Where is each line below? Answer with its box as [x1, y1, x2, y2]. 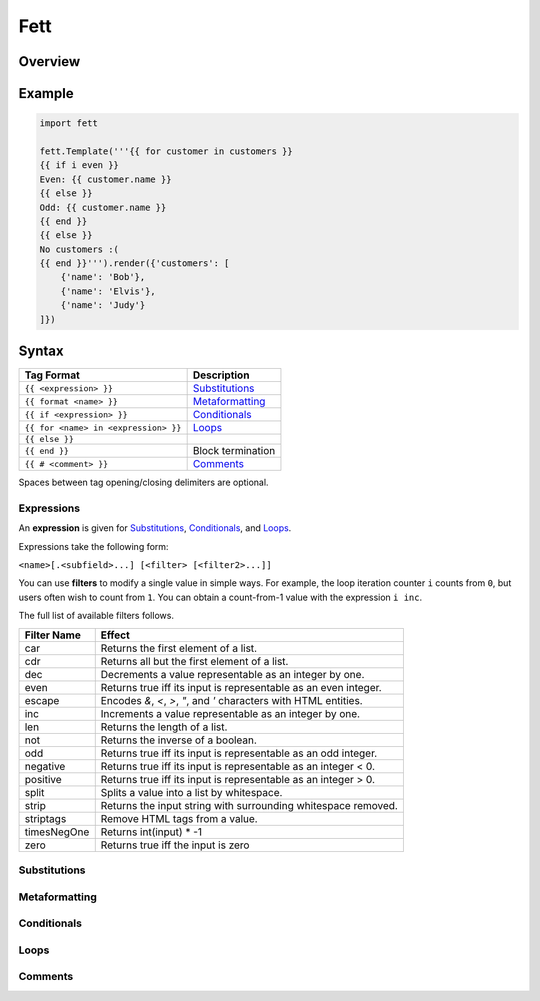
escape [24, 693, 60, 707]
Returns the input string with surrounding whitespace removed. [100, 798, 399, 812]
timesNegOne [24, 825, 90, 839]
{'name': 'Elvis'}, [60, 285, 157, 297]
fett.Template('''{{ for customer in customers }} [39, 145, 294, 157]
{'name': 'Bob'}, [60, 271, 146, 283]
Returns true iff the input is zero [100, 838, 250, 852]
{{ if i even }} [39, 160, 120, 171]
